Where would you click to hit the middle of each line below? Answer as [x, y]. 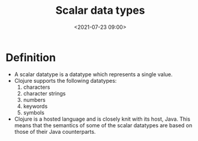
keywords [35, 106]
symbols [34, 112]
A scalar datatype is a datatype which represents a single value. [93, 74]
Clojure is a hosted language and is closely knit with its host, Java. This [102, 119]
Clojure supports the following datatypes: [65, 80]
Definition [31, 57]
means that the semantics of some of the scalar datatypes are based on [103, 125]
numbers [34, 100]
